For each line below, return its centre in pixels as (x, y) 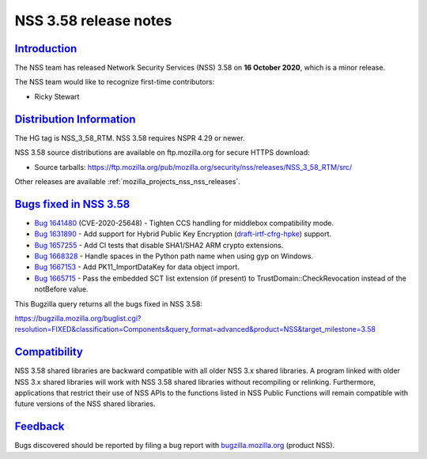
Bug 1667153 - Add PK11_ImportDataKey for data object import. (137, 267)
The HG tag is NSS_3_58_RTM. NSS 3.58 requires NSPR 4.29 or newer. (130, 137)
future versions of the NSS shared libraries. (85, 404)
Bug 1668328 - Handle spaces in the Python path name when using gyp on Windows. (174, 256)
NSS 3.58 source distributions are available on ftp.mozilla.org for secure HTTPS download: (162, 152)
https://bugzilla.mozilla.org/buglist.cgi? (78, 318)
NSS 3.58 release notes (93, 21)
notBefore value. (61, 289)
